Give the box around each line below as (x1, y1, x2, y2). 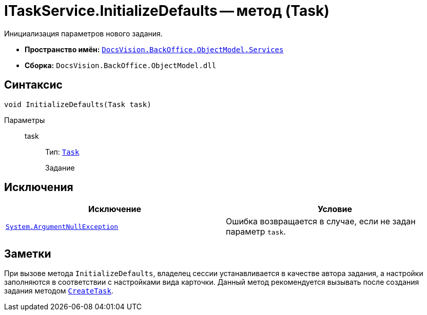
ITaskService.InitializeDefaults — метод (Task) (4, 2, 329, 19)
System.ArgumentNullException (6, 222, 119, 230)
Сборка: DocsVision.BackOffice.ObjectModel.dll (25, 60, 217, 70)
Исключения (4, 181, 73, 194)
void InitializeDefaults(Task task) (4, 100, 151, 109)
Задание (45, 163, 75, 172)
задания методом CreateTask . (4, 286, 113, 296)
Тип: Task (45, 147, 80, 156)
